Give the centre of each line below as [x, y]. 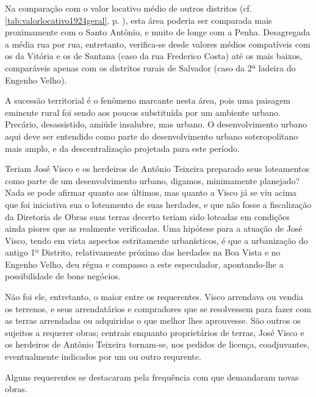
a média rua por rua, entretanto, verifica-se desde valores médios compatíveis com [158, 44]
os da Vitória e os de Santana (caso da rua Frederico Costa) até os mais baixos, [154, 56]
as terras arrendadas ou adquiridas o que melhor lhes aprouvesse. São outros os [153, 320]
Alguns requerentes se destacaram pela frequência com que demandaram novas [152, 377]
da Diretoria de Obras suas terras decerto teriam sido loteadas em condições [147, 216]
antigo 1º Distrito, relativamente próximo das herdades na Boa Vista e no [143, 252]
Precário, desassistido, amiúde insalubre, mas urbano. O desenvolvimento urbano [156, 124]
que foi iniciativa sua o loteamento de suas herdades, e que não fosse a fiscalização [158, 204]
